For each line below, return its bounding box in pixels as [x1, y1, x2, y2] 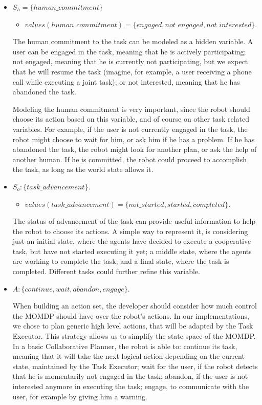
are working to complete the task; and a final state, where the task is [12, 256, 229, 266]
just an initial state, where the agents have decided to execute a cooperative [12, 236, 251, 246]
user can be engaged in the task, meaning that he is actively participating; [12, 46, 246, 56]
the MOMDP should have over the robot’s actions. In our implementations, [12, 310, 249, 321]
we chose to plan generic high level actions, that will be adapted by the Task [12, 320, 253, 331]
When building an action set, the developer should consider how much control [12, 300, 257, 311]
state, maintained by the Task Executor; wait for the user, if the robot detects [12, 360, 258, 371]
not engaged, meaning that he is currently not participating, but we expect [12, 56, 248, 67]
